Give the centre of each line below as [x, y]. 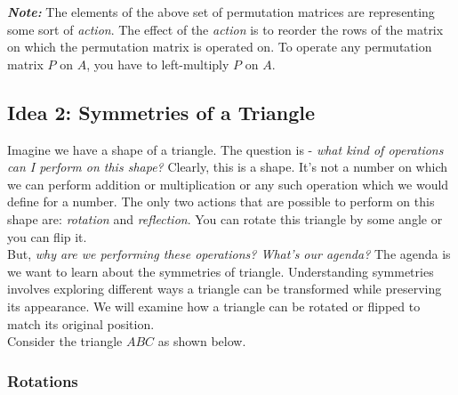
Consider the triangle [65, 341]
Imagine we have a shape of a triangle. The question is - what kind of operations [225, 149]
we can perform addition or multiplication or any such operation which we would [228, 184]
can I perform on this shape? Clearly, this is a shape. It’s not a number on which [228, 167]
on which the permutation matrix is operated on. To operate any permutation [220, 47]
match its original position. [81, 323]
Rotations [43, 380]
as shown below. [202, 341]
